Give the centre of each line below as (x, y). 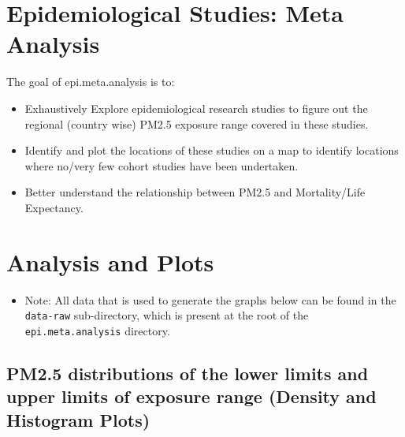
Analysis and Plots (110, 261)
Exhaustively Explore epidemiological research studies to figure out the (196, 108)
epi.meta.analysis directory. (97, 330)
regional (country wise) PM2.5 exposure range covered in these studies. (197, 123)
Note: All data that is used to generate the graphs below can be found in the (210, 299)
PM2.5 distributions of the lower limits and (188, 373)
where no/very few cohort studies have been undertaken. (162, 165)
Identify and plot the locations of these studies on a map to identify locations (212, 150)
